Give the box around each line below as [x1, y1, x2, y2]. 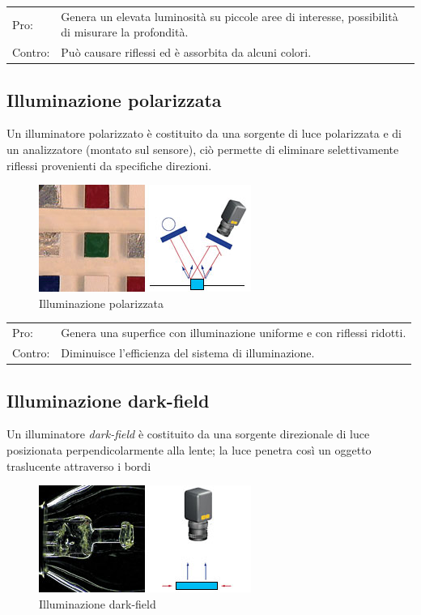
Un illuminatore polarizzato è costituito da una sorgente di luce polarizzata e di [6, 125, 402, 142]
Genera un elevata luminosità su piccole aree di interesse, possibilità [61, 7, 398, 24]
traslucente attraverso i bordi [6, 457, 151, 474]
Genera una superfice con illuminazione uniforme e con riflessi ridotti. [61, 324, 406, 341]
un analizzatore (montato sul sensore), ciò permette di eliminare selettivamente [6, 141, 399, 158]
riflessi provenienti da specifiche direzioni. [6, 156, 212, 173]
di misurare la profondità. [61, 23, 189, 41]
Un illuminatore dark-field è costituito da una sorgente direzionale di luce [6, 425, 370, 442]
